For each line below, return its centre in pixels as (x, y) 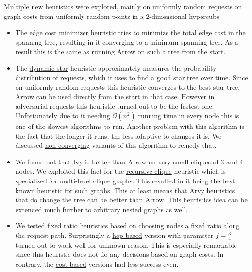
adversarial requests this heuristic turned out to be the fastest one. (115, 106)
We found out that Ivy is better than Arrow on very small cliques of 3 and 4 (129, 161)
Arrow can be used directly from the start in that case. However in (115, 96)
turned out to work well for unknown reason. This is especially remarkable (126, 245)
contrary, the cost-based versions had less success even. (97, 263)
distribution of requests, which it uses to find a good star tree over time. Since (132, 77)
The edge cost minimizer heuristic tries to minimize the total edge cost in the (130, 32)
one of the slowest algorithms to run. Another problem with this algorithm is (130, 126)
